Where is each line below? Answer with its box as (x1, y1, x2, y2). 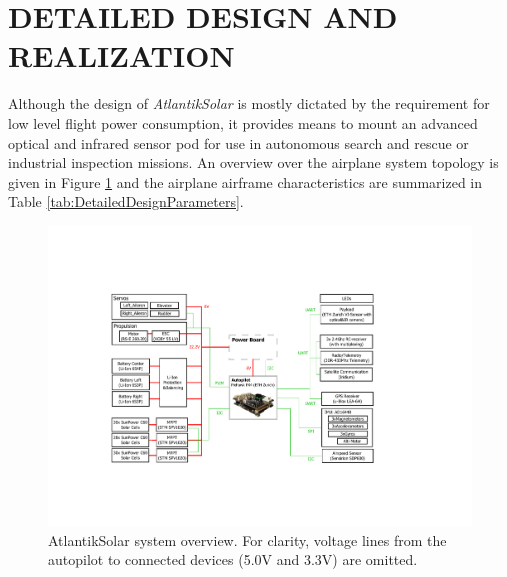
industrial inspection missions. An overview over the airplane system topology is (8, 152, 499, 173)
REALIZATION (8, 35, 235, 76)
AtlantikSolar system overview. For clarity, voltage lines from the (48, 529, 447, 550)
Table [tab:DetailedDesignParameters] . (8, 191, 244, 212)
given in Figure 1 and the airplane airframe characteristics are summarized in (8, 171, 483, 192)
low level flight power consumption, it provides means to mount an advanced (8, 112, 478, 133)
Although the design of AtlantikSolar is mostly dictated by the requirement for (8, 93, 490, 114)
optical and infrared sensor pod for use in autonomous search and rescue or (8, 132, 469, 153)
